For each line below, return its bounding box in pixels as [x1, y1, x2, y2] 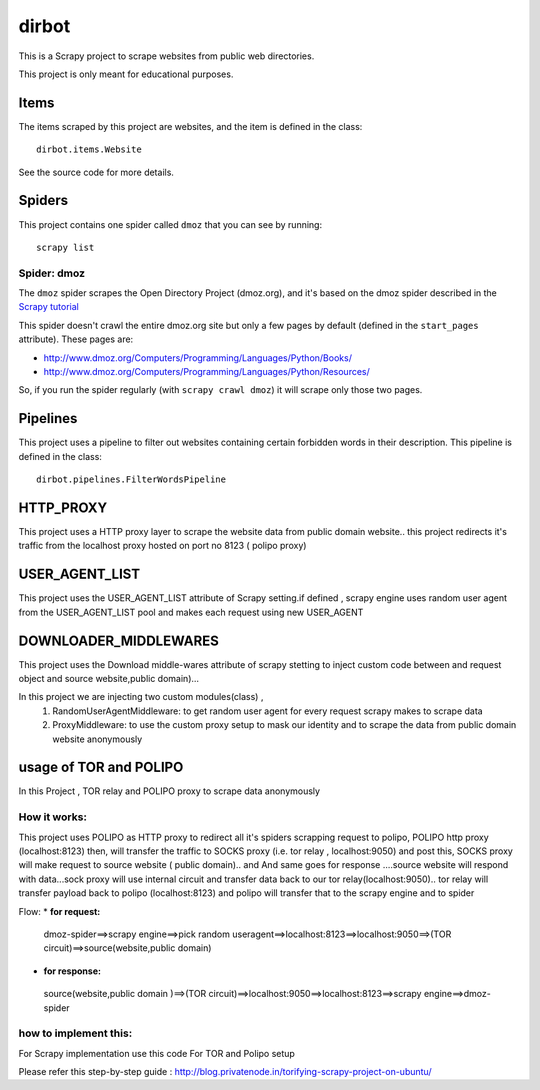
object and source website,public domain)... [18, 672, 200, 684]
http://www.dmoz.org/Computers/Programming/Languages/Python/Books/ [43, 351, 352, 364]
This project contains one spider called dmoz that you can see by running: [18, 218, 323, 230]
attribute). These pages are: [18, 333, 134, 345]
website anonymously [52, 733, 143, 745]
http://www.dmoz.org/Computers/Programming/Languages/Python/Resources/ [43, 366, 370, 378]
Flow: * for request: [18, 905, 101, 917]
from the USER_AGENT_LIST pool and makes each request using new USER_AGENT [18, 606, 364, 618]
